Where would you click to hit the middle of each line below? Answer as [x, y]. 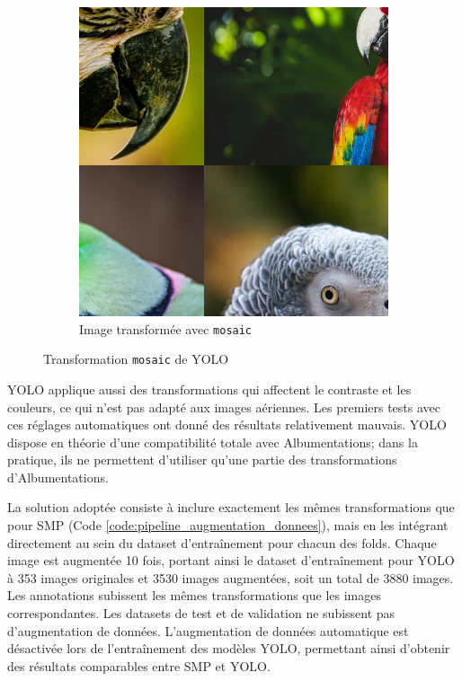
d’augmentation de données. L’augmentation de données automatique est [208, 630]
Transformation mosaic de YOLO [136, 359]
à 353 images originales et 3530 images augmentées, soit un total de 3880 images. [231, 577]
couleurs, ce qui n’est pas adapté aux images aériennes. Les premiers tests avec [224, 407]
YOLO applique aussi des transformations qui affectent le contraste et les [209, 389]
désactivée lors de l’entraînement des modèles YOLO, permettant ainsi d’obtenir [229, 648]
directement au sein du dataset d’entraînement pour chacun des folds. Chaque [222, 542]
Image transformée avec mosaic [166, 328]
